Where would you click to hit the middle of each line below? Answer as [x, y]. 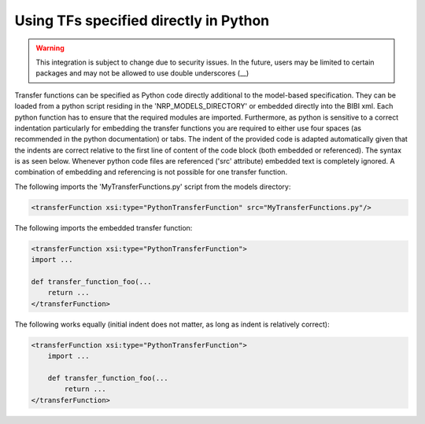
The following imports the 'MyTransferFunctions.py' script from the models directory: [153, 186]
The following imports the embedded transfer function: [103, 227]
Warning [50, 48]
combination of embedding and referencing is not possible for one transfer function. [151, 172]
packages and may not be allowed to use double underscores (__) [142, 73]
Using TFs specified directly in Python [142, 20]
